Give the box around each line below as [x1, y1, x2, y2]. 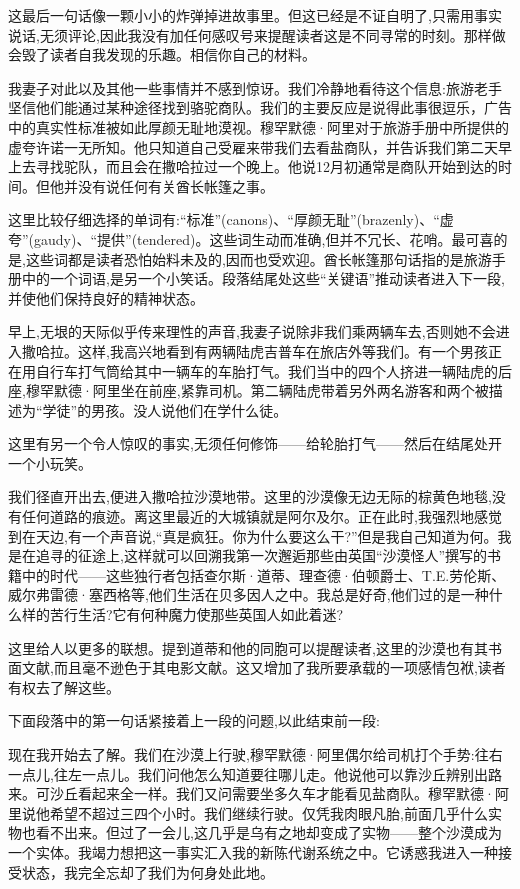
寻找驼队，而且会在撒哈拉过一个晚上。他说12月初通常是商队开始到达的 [35, 156, 498, 177]
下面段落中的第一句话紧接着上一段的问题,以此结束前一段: [8, 710, 380, 731]
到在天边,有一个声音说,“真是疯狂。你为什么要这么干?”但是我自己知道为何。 [8, 525, 498, 546]
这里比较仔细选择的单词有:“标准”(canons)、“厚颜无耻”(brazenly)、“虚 [8, 209, 454, 230]
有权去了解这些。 [8, 676, 120, 697]
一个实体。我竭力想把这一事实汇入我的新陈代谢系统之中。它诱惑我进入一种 [8, 841, 498, 862]
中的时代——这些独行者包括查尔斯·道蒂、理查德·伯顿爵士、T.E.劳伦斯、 [21, 564, 506, 585]
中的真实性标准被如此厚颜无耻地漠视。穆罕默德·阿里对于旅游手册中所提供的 [8, 116, 509, 137]
